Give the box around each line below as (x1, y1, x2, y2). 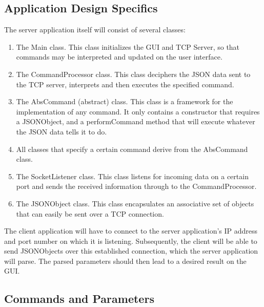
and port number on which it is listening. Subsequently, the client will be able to (4, 235, 257, 246)
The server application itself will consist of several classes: (4, 24, 186, 35)
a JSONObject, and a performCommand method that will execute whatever (16, 116, 255, 127)
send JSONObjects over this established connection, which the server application (4, 245, 258, 256)
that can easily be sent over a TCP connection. (16, 208, 164, 219)
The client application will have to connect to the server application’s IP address (4, 225, 258, 236)
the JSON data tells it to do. (16, 126, 107, 137)
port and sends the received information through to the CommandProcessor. (16, 181, 257, 191)
